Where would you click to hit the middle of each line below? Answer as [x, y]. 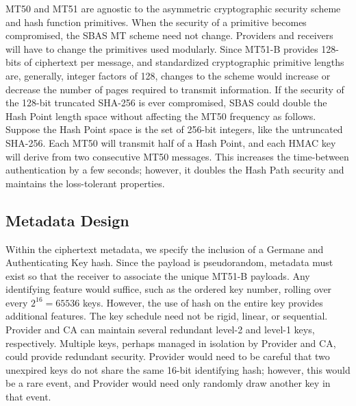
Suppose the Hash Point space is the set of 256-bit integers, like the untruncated [174, 129]
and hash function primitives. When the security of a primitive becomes [156, 22]
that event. [28, 397]
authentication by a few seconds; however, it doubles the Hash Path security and [175, 170]
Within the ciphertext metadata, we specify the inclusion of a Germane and [165, 249]
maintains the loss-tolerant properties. [85, 183]
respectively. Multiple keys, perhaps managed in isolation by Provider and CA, [171, 343]
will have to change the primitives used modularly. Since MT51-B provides [162, 48]
